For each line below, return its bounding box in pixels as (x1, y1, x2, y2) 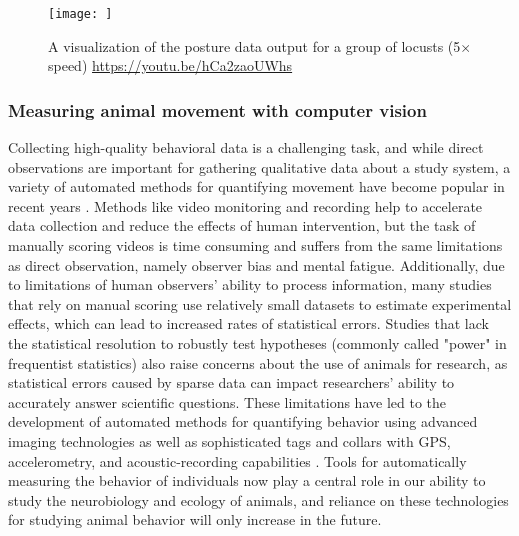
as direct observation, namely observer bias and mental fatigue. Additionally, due (8, 254, 505, 275)
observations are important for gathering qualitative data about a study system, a (8, 156, 511, 177)
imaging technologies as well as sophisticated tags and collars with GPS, (8, 430, 451, 451)
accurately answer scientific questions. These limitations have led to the (8, 391, 446, 412)
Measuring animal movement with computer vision (8, 97, 427, 122)
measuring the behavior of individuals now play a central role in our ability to (8, 470, 486, 491)
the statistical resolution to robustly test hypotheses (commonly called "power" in (8, 333, 507, 353)
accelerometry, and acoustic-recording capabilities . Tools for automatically (8, 450, 467, 471)
